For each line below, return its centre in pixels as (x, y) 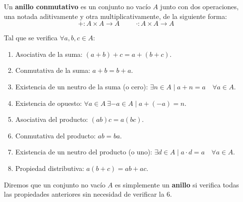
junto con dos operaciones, (199, 6)
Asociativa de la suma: (49, 54)
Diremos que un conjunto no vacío (55, 184)
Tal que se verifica (31, 38)
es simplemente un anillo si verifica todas (177, 184)
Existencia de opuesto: (49, 103)
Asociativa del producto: (52, 119)
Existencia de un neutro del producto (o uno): (84, 152)
